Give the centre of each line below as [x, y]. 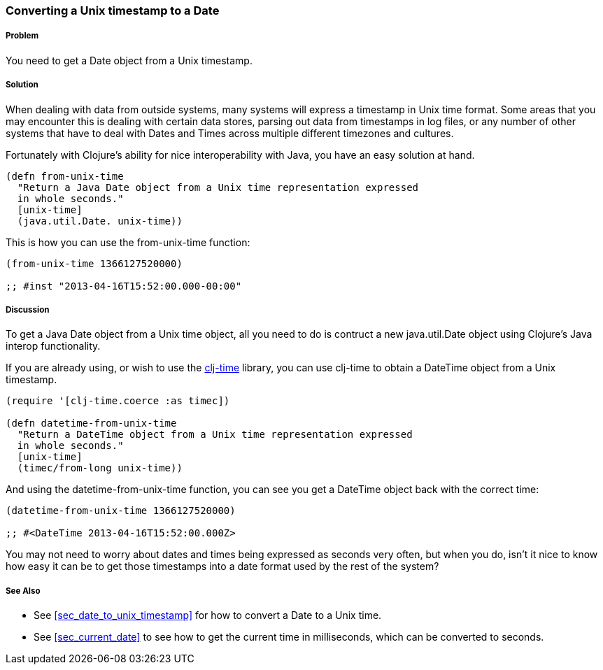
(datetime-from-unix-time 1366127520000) [121, 511]
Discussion [28, 309]
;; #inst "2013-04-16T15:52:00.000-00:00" [124, 286]
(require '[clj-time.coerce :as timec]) [118, 401]
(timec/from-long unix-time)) [100, 468]
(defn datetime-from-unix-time [91, 423]
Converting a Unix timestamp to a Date [113, 10]
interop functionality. [53, 346]
